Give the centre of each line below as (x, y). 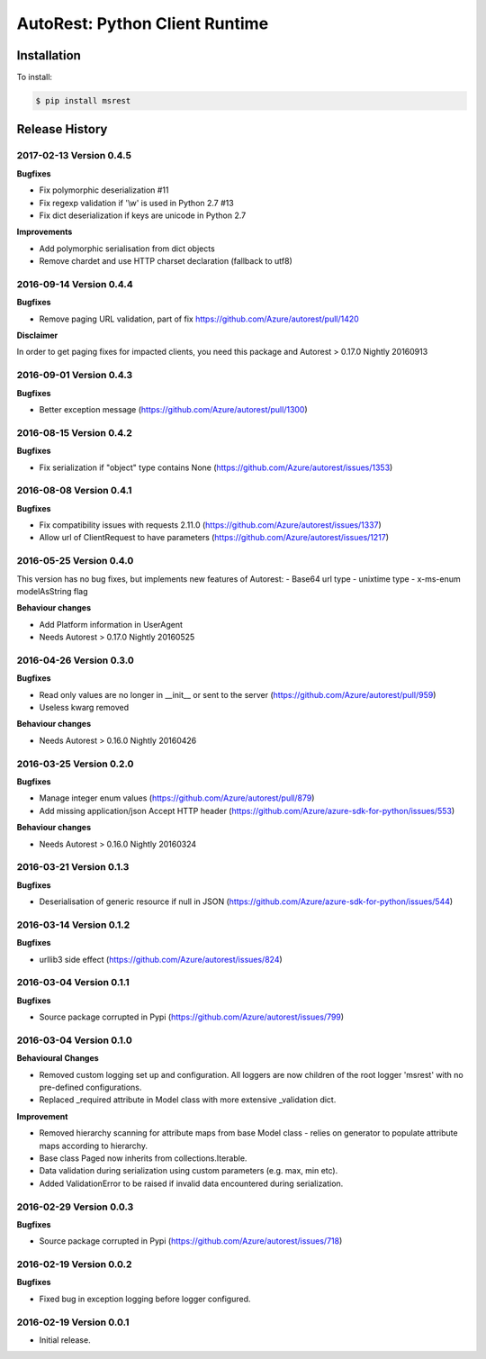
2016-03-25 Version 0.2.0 (75, 764)
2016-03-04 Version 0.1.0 (74, 1040)
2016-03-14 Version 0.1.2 (73, 925)
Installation (49, 55)
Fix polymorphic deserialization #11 (104, 190)
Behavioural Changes (58, 1058)
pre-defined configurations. (90, 1087)
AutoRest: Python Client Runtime (143, 23)
